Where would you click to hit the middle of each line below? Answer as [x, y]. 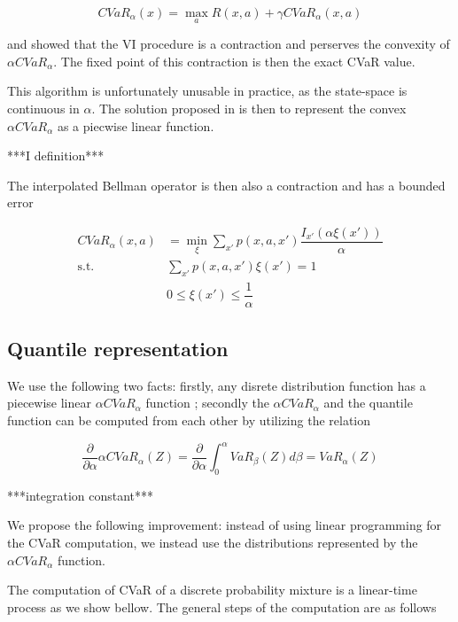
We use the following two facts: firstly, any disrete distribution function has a [217, 385]
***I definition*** [56, 155]
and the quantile [368, 403]
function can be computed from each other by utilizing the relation [189, 420]
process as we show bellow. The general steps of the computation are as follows [222, 606]
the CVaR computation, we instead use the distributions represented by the [213, 543]
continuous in [43, 108]
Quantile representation [118, 348]
